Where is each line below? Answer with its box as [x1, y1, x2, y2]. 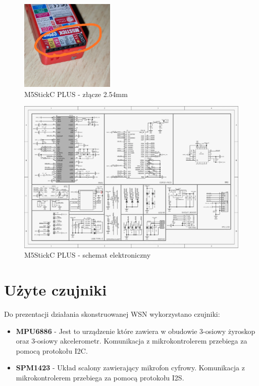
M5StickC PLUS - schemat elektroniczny [24, 250, 151, 260]
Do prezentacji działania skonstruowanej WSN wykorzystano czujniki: [4, 309, 220, 319]
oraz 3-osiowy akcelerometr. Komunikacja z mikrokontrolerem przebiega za [16, 335, 247, 346]
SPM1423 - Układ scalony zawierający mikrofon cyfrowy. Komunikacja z [16, 362, 245, 373]
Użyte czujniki [4, 279, 107, 300]
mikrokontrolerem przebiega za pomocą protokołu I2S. [16, 372, 184, 383]
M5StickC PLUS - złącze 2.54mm [24, 88, 128, 99]
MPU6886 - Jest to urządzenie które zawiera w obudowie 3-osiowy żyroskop [16, 325, 255, 336]
